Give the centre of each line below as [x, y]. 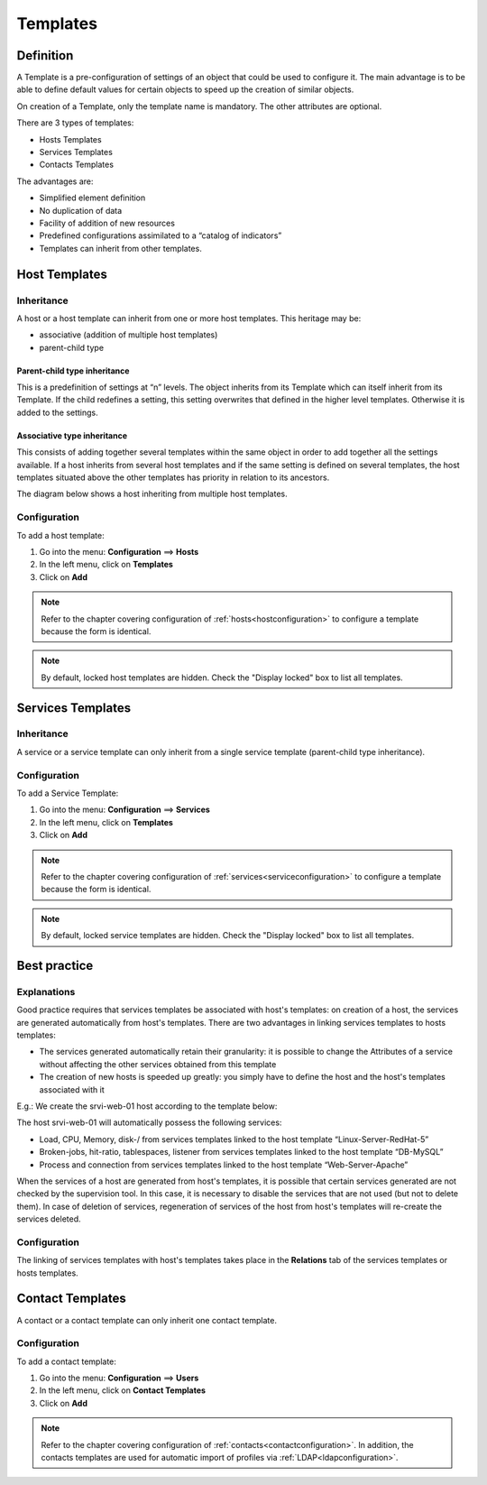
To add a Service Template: [68, 793]
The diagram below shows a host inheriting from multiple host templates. [152, 494]
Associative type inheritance [72, 435]
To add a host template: [60, 535]
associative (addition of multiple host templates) [129, 335]
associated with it [72, 1089]
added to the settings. [57, 412]
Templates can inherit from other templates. [120, 248]
